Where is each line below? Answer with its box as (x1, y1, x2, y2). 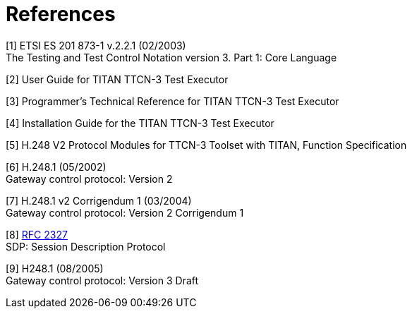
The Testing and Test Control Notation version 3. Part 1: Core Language (6, 51, 337, 64)
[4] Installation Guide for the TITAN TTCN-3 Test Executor (6, 116, 274, 129)
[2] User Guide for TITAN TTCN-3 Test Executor (6, 73, 229, 85)
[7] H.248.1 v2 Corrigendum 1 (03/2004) (6, 194, 192, 207)
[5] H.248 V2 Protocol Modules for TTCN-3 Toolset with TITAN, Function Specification (6, 138, 407, 151)
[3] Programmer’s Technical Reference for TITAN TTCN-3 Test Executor (6, 95, 339, 107)
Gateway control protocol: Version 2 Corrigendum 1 (6, 206, 244, 219)
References (6, 2, 116, 26)
